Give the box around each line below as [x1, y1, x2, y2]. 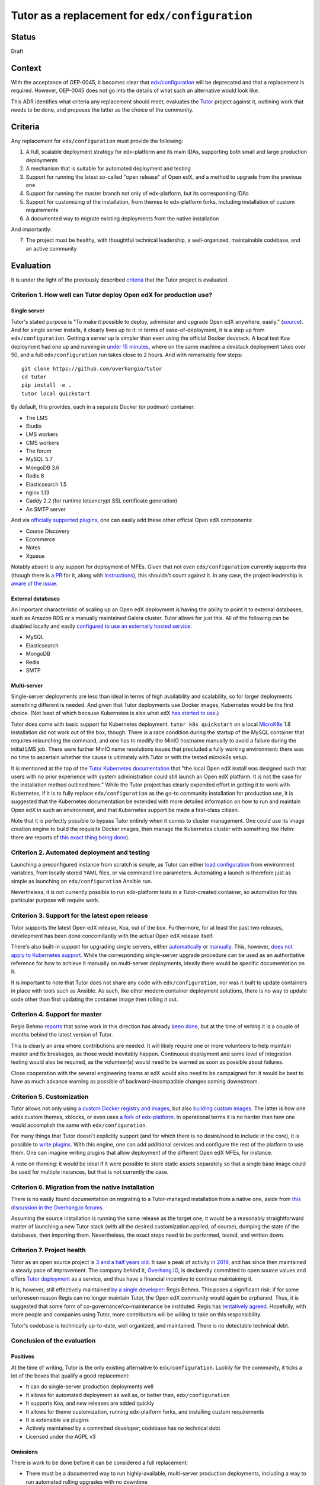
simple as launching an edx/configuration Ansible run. [11, 877, 152, 884]
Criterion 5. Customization [11, 1092, 89, 1101]
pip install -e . [21, 382, 72, 388]
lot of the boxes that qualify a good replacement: [11, 1372, 130, 1379]
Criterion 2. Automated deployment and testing [11, 848, 151, 857]
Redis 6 [25, 472, 44, 479]
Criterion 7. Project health [11, 1246, 86, 1255]
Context [11, 63, 41, 73]
